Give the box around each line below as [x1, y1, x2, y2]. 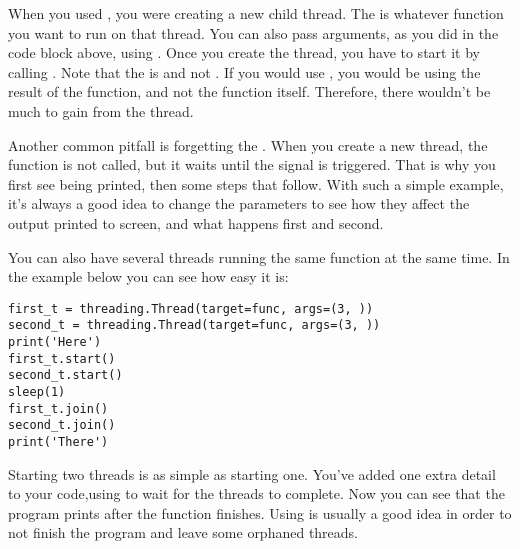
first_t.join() [8, 401, 109, 416]
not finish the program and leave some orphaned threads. [8, 522, 359, 543]
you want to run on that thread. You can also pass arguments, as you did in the [8, 22, 499, 43]
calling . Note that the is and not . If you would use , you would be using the [8, 61, 481, 82]
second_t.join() [8, 418, 116, 433]
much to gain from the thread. [8, 100, 194, 121]
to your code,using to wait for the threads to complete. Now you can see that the [8, 483, 505, 504]
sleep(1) [8, 385, 66, 399]
